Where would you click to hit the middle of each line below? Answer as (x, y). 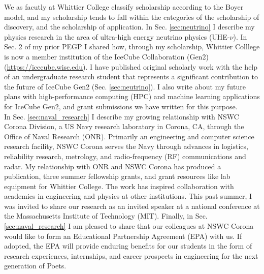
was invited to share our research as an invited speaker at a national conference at (132, 206)
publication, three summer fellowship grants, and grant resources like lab (117, 176)
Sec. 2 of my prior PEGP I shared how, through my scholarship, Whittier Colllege (132, 47)
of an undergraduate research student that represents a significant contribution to (131, 77)
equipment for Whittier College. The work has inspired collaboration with (119, 186)
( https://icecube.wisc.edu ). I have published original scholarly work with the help (131, 66)
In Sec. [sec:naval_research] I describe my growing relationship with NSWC (122, 116)
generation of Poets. (35, 266)
